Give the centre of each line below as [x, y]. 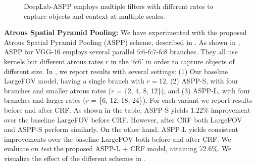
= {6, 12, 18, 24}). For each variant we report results [172, 100]
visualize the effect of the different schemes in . [75, 158]
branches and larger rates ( [45, 100]
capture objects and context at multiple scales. [95, 16]
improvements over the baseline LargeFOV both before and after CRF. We [118, 139]
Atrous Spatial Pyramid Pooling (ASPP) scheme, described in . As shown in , [122, 42]
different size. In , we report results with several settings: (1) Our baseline [116, 71]
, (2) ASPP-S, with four [202, 81]
